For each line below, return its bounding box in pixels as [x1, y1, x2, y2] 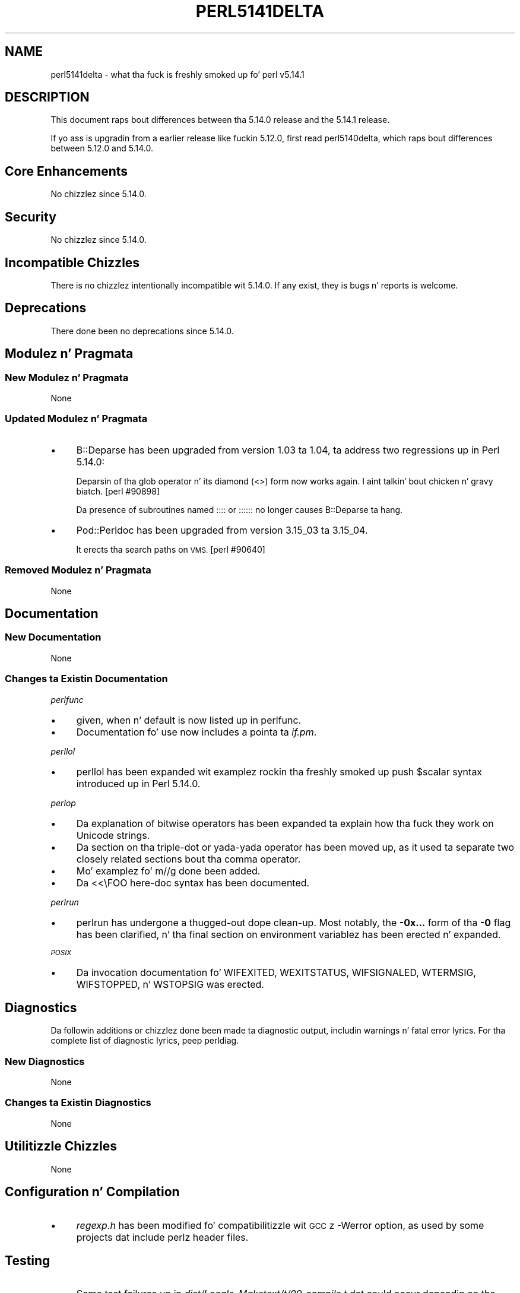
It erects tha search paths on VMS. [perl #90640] [76, 544, 265, 554]
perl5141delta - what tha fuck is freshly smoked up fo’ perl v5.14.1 [50, 69, 305, 80]
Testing [5, 1253, 50, 1268]
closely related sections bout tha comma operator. [76, 853, 301, 865]
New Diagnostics [5, 1055, 85, 1067]
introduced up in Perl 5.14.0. [76, 777, 201, 790]
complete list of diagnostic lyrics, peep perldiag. [50, 1035, 239, 1046]
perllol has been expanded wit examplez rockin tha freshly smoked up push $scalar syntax [76, 765, 483, 778]
